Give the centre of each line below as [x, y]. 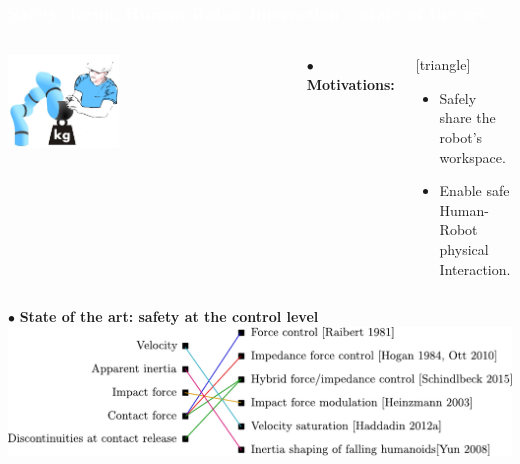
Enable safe [474, 190]
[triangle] [443, 64]
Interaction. [475, 268]
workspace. [472, 156]
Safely [458, 97]
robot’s [461, 137]
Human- [464, 209]
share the [467, 117]
